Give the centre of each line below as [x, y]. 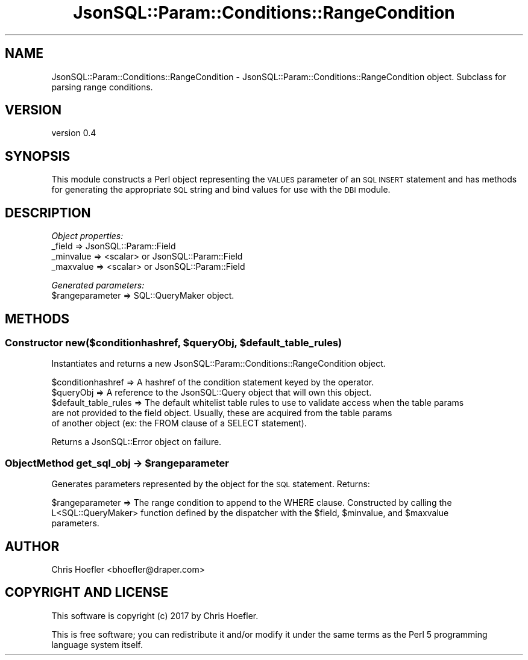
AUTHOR [32, 546]
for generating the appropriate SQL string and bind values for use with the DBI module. [221, 190]
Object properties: [87, 236]
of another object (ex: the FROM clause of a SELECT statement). [179, 423]
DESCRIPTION [48, 213]
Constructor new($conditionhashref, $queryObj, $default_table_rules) [174, 342]
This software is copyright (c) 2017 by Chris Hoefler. [155, 615]
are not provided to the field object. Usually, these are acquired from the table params [222, 413]
